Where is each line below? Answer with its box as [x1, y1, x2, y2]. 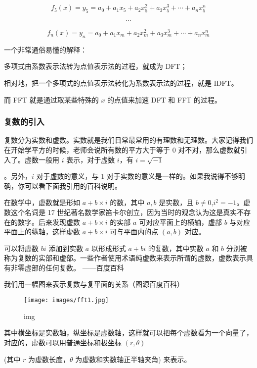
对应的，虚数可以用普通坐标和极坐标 [4, 337, 122, 347]
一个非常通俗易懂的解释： [4, 44, 87, 54]
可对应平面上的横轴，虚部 [139, 216, 222, 227]
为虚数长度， [28, 354, 70, 364]
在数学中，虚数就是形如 [4, 197, 80, 208]
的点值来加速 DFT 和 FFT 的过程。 [107, 94, 222, 105]
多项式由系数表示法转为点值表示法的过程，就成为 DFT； [4, 61, 187, 71]
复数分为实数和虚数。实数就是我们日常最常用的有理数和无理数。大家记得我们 [4, 135, 253, 145]
